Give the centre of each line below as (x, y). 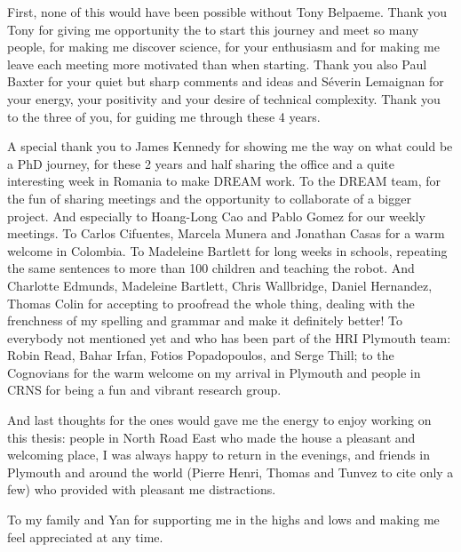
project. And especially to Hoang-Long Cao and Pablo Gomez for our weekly (216, 216)
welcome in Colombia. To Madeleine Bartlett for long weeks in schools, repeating (227, 250)
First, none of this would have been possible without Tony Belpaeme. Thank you (227, 12)
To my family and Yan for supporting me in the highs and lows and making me (223, 520)
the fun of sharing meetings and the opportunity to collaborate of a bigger (209, 198)
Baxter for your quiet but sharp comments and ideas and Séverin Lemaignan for (226, 81)
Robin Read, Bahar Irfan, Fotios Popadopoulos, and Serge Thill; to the (201, 355)
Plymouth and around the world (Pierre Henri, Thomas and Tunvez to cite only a (230, 472)
